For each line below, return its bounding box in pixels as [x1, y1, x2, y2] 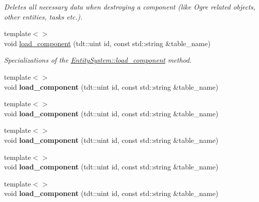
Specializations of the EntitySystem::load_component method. [4, 55, 192, 65]
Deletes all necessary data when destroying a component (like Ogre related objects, [4, 2, 255, 12]
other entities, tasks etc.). [4, 11, 83, 22]
